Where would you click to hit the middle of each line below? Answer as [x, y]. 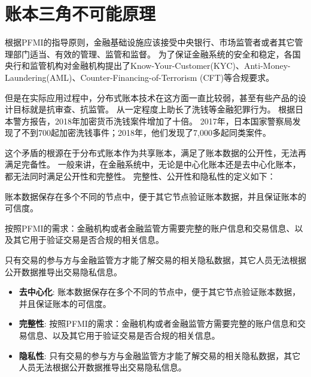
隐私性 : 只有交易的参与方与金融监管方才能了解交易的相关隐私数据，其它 [160, 355]
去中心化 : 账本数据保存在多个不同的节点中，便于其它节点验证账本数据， [160, 292]
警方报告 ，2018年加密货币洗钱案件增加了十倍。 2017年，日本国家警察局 [153, 121]
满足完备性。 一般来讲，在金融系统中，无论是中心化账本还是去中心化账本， [153, 164]
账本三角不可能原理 [80, 13]
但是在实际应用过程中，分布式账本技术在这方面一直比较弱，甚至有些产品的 [151, 97]
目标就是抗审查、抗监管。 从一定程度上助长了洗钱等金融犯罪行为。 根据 [154, 109]
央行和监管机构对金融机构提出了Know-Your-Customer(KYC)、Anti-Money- [148, 66]
